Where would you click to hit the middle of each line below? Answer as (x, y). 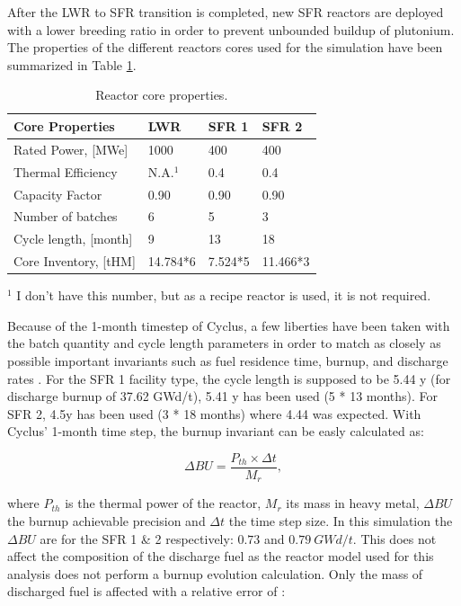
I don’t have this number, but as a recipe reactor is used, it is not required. (224, 295)
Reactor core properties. (162, 95)
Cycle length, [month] (73, 239)
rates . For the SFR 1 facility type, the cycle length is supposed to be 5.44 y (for (229, 378)
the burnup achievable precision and (106, 520)
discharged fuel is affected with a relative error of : (146, 591)
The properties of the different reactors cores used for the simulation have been (225, 47)
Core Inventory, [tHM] (75, 261)
